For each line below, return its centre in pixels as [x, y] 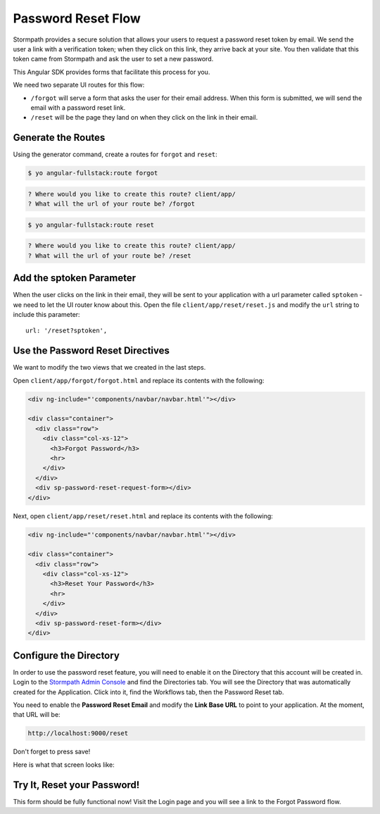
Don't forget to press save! [52, 752]
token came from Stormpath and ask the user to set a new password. [113, 59]
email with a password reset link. [78, 107]
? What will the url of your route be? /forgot [111, 204]
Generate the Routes [59, 138]
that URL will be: [37, 715]
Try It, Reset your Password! [76, 785]
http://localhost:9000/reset [78, 733]
